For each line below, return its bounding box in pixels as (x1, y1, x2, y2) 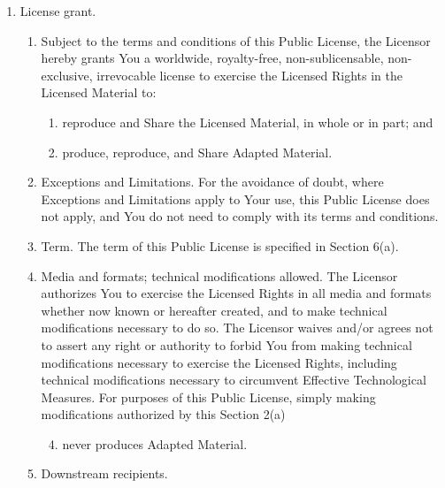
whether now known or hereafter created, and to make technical (41, 301, 387, 319)
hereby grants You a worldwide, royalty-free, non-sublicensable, (41, 49, 384, 67)
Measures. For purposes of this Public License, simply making (41, 387, 376, 406)
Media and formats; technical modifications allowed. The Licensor (41, 266, 398, 285)
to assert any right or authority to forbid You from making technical (41, 335, 412, 354)
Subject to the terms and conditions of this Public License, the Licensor (41, 31, 431, 50)
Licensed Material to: (41, 83, 157, 102)
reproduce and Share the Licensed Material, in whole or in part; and (62, 112, 433, 131)
